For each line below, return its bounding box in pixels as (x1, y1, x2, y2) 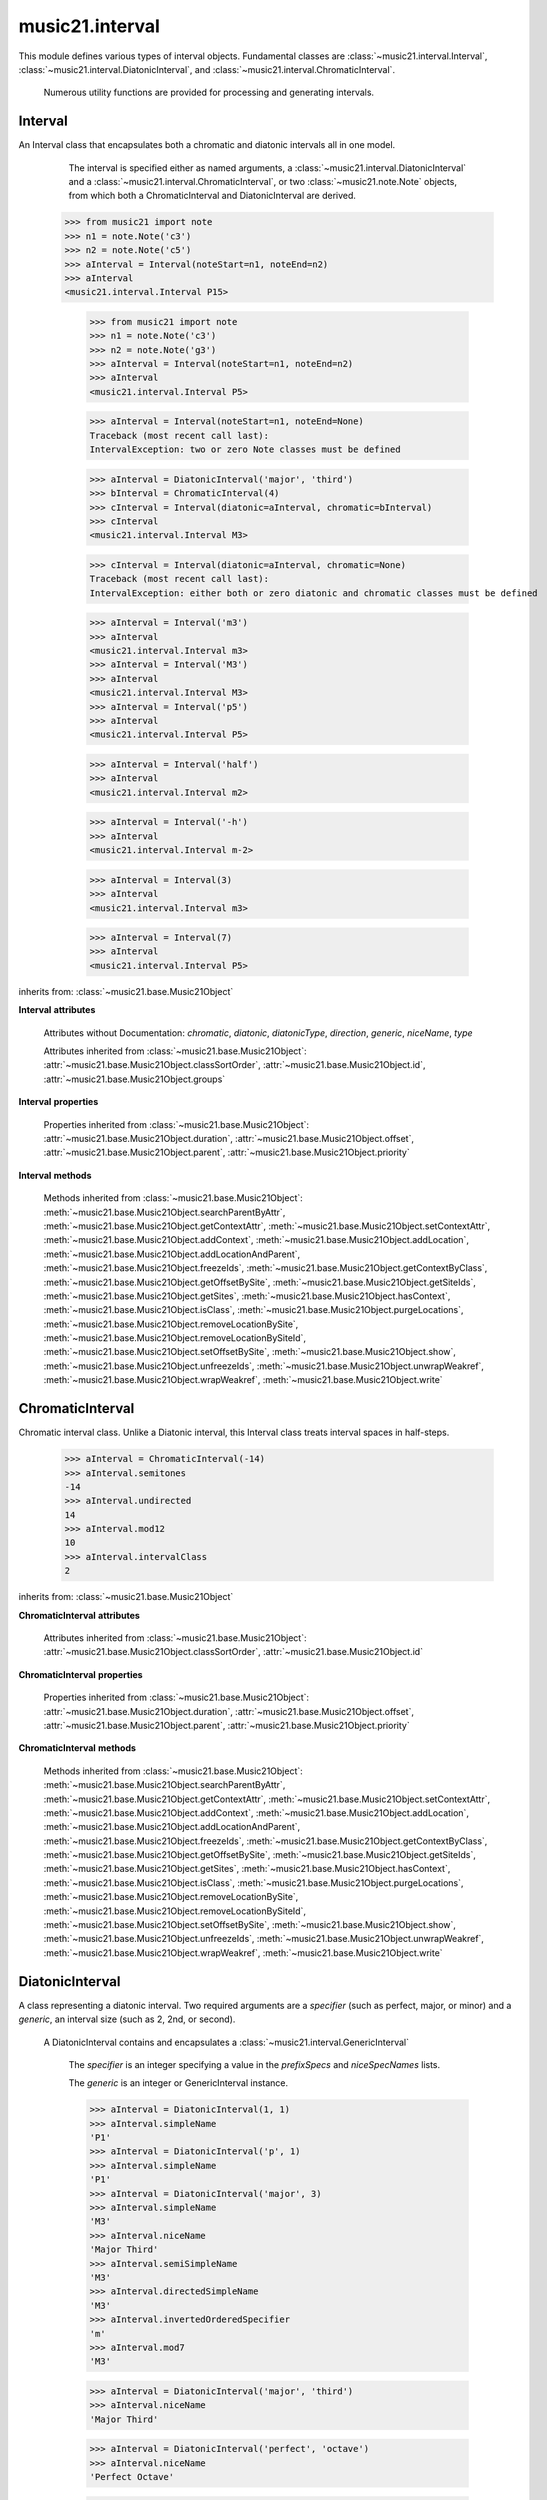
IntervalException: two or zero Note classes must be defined (89, 444, 401, 455)
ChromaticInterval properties (18, 1668, 144, 1680)
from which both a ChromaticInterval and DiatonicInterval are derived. (68, 190, 357, 202)
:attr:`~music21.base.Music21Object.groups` (43, 1073, 226, 1085)
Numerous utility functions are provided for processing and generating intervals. (43, 86, 375, 99)
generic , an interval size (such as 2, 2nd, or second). (18, 2013, 236, 2025)
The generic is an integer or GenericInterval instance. (68, 2077, 289, 2089)
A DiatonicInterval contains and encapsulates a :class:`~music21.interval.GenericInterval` (43, 2036, 410, 2048)
